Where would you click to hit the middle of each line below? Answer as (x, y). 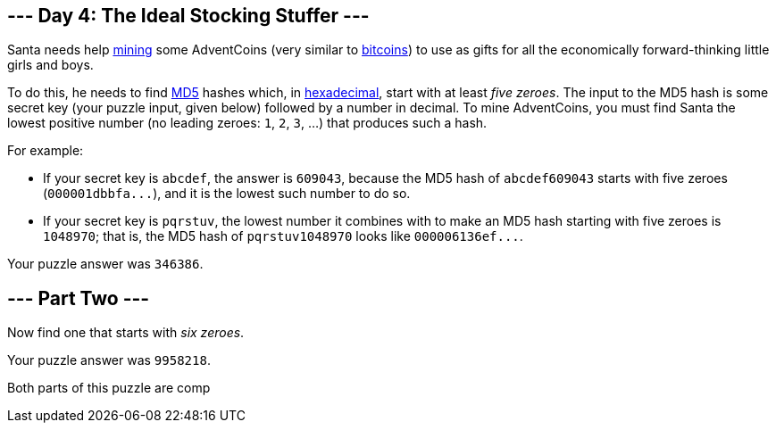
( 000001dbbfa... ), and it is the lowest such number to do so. (227, 194)
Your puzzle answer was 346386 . (105, 264)
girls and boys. (50, 65)
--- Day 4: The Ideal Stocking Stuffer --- (188, 16)
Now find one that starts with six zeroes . (126, 333)
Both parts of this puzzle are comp (109, 388)
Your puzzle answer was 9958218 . (109, 360)
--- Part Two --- (79, 298)
